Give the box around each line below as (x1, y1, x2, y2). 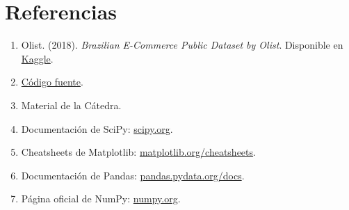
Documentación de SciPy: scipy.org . (21, 121, 173, 136)
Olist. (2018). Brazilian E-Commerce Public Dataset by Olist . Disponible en (21, 38, 343, 52)
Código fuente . (21, 74, 83, 89)
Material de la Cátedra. (21, 97, 122, 112)
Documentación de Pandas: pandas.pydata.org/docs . (21, 168, 245, 182)
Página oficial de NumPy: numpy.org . (21, 191, 181, 206)
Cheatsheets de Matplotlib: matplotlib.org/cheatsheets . (21, 145, 256, 159)
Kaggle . (21, 51, 54, 65)
